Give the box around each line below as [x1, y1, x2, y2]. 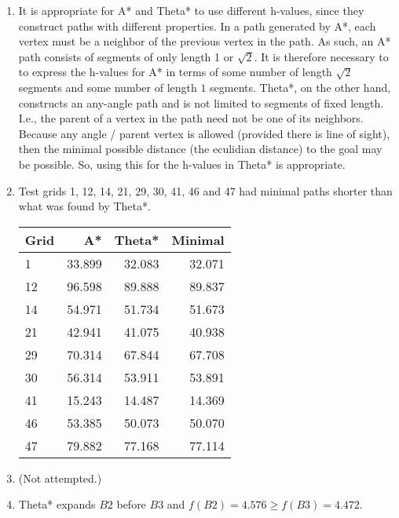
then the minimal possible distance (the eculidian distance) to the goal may [18, 140, 383, 157]
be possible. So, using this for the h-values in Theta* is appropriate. [18, 155, 346, 172]
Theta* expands [18, 496, 96, 513]
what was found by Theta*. [18, 198, 151, 214]
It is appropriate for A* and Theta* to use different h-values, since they [18, 2, 364, 18]
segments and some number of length [18, 78, 197, 95]
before [116, 496, 146, 513]
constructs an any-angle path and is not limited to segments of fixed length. [18, 94, 384, 111]
